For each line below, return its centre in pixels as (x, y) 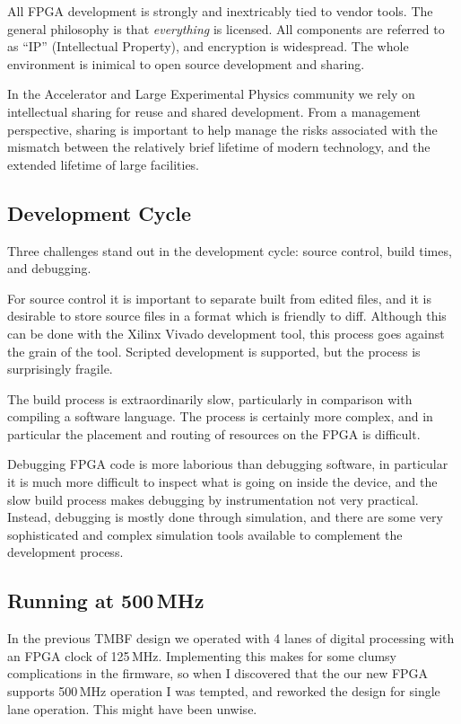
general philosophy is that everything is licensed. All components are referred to (226, 28)
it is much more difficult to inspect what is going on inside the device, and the (222, 482)
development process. (65, 552)
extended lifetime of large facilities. (104, 164)
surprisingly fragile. (60, 369)
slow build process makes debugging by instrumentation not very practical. (213, 499)
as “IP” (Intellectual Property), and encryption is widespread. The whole (208, 46)
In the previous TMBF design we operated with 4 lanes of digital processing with (231, 638)
